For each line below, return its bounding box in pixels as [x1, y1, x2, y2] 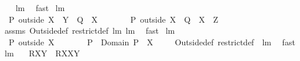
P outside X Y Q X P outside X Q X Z [8, 13, 219, 25]
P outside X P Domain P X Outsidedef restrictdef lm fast [8, 35, 295, 48]
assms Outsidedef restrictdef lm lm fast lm [4, 24, 175, 37]
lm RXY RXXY [4, 47, 80, 59]
